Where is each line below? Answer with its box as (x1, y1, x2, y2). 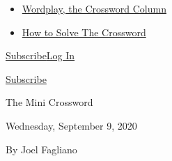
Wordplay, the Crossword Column (22, 1, 166, 15)
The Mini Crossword (6, 95, 93, 109)
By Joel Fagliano (6, 141, 77, 156)
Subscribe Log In (6, 48, 75, 63)
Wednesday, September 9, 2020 (6, 118, 137, 132)
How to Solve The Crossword (22, 24, 146, 39)
